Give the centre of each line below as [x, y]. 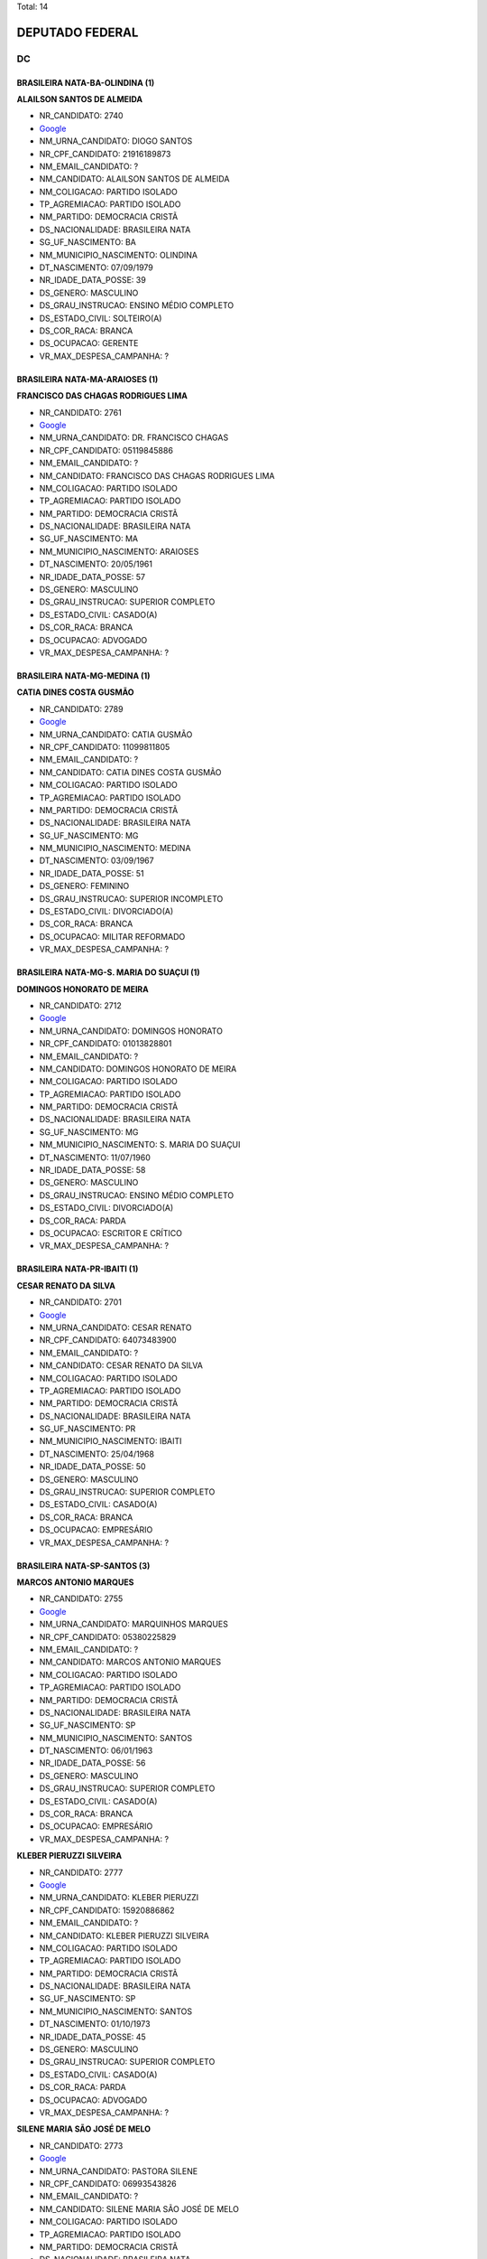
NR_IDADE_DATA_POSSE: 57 [92, 576]
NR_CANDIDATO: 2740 [81, 116]
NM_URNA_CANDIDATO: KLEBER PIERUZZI [119, 1898]
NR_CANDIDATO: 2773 [81, 2145]
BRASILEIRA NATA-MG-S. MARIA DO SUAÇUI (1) [108, 972]
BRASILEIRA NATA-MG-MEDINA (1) [83, 675]
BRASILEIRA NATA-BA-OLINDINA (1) [86, 82]
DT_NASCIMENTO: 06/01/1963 [96, 1751]
